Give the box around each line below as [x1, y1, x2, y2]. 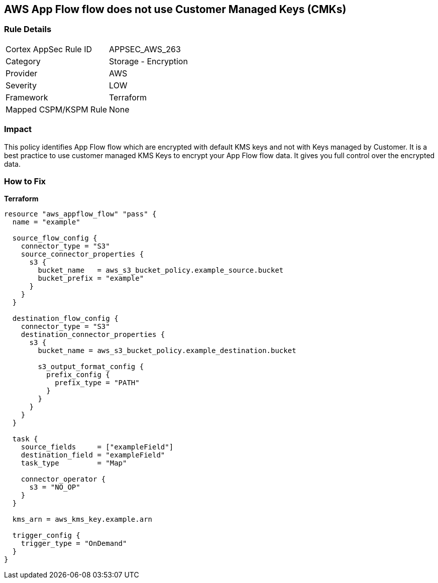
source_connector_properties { [21, 250, 144, 259]
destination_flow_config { [12, 314, 119, 323]
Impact [4, 124, 32, 135]
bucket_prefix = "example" [38, 274, 144, 283]
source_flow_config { [12, 234, 97, 243]
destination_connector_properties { [21, 330, 165, 339]
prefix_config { [46, 371, 110, 379]
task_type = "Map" [21, 459, 127, 468]
